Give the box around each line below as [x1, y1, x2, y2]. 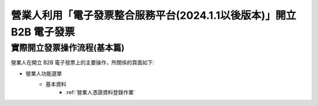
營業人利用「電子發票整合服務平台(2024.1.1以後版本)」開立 [11, 9, 297, 22]
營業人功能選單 [25, 69, 62, 77]
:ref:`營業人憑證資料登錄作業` [65, 89, 135, 96]
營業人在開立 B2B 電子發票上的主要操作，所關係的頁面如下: [11, 59, 154, 66]
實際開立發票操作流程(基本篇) [11, 42, 125, 53]
